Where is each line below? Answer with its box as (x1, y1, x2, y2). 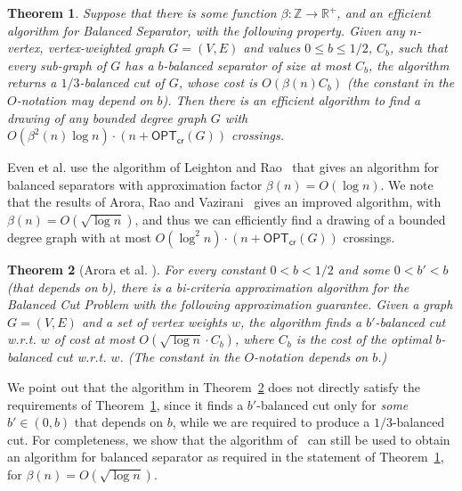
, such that (389, 38, 448, 57)
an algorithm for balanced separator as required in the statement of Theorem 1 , (7, 447, 444, 466)
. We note (380, 175, 434, 193)
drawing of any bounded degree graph (7, 108, 207, 127)
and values (243, 38, 301, 57)
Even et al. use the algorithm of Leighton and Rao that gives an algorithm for (7, 158, 440, 176)
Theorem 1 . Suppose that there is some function (7, 4, 277, 21)
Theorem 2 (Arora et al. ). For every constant (7, 259, 266, 278)
